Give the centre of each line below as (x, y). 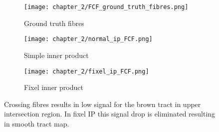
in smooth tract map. (37, 123)
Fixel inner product (54, 87)
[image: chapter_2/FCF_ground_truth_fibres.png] (106, 7)
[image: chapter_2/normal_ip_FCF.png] (88, 39)
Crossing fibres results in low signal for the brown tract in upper (103, 104)
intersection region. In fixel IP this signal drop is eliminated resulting (110, 114)
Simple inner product (56, 55)
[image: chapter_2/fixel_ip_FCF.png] (87, 71)
